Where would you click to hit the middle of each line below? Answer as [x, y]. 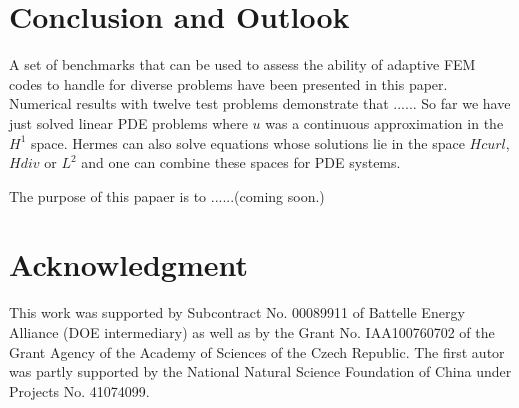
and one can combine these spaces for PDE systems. [241, 162]
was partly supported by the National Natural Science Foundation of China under [260, 371]
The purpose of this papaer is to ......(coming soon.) [167, 195]
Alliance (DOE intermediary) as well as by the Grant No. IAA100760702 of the [252, 332]
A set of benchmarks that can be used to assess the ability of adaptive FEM [242, 64]
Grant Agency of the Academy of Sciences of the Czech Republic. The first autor [257, 351]
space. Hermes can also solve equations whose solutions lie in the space [247, 142]
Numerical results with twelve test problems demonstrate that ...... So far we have [260, 103]
